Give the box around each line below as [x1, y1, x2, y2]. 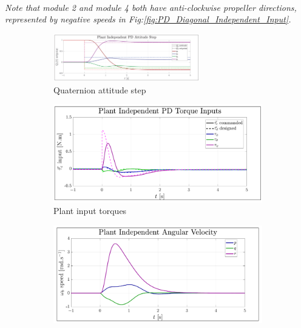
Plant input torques [53, 204, 127, 217]
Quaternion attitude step [53, 83, 146, 96]
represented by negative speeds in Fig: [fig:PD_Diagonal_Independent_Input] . [5, 13, 291, 25]
